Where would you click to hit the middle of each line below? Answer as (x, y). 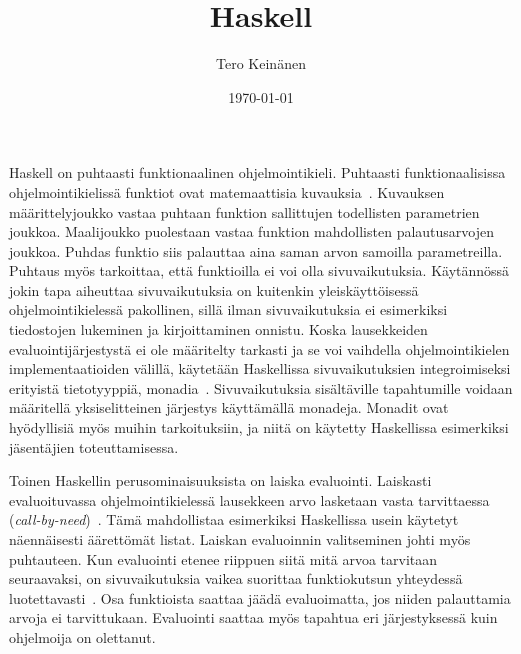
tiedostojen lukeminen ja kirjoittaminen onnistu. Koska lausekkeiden (218, 329)
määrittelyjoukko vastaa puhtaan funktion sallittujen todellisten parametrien (244, 211)
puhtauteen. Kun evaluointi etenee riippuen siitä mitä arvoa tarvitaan (223, 558)
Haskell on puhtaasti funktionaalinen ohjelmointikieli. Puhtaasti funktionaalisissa (257, 172)
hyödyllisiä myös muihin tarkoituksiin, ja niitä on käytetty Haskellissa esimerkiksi (259, 427)
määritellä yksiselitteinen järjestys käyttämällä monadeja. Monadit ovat (229, 407)
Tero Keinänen (261, 63)
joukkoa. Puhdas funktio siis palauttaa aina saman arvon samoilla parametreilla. (256, 250)
